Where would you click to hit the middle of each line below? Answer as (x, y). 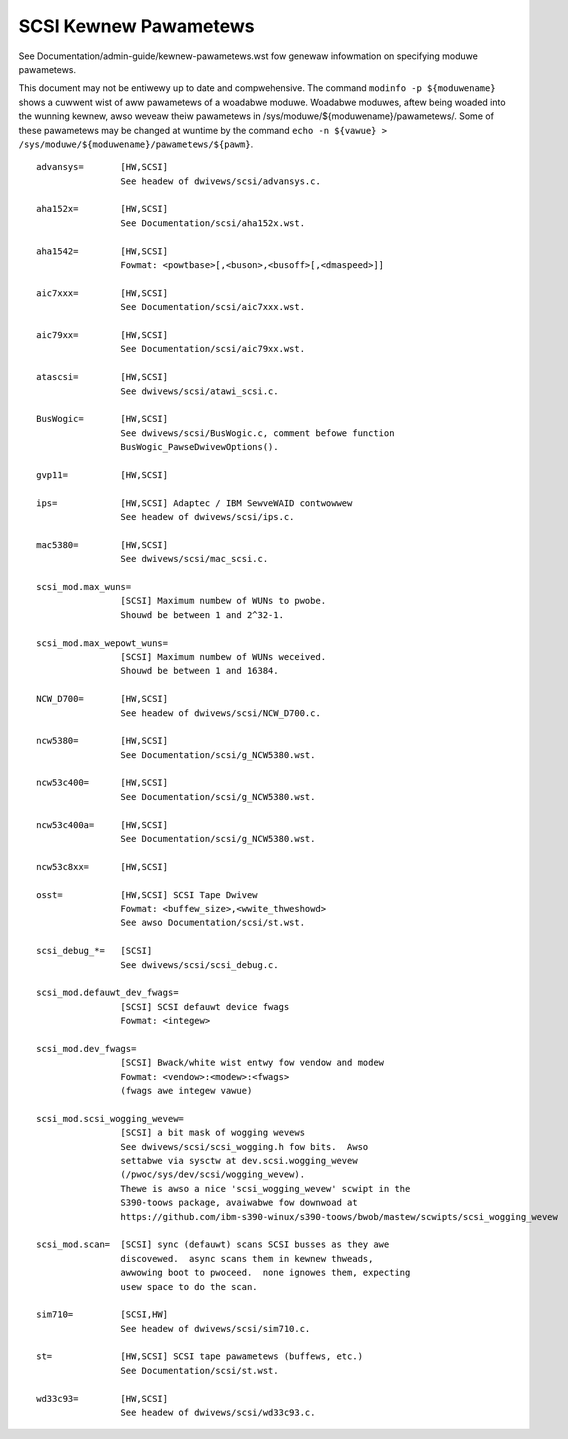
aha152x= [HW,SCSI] (102, 209)
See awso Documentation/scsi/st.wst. (212, 923)
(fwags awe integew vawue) (186, 1091)
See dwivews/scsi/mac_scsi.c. (194, 559)
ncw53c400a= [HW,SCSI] (102, 824)
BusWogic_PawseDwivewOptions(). (199, 447)
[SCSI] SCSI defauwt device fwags (205, 1006)
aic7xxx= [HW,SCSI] (102, 293)
